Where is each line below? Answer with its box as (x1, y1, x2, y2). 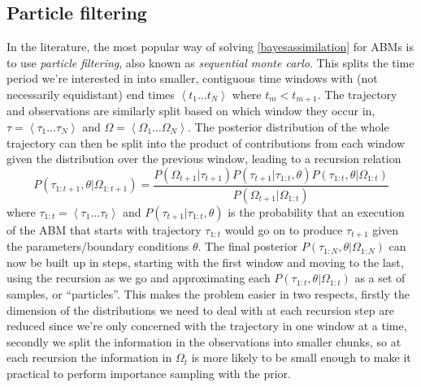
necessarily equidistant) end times (7, 85, 175, 102)
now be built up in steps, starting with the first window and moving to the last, (7, 253, 404, 270)
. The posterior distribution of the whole (187, 118, 389, 135)
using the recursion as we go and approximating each (7, 269, 271, 286)
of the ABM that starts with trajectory (7, 221, 202, 238)
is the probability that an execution (228, 203, 405, 220)
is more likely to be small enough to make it (191, 349, 411, 366)
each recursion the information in (7, 349, 172, 366)
